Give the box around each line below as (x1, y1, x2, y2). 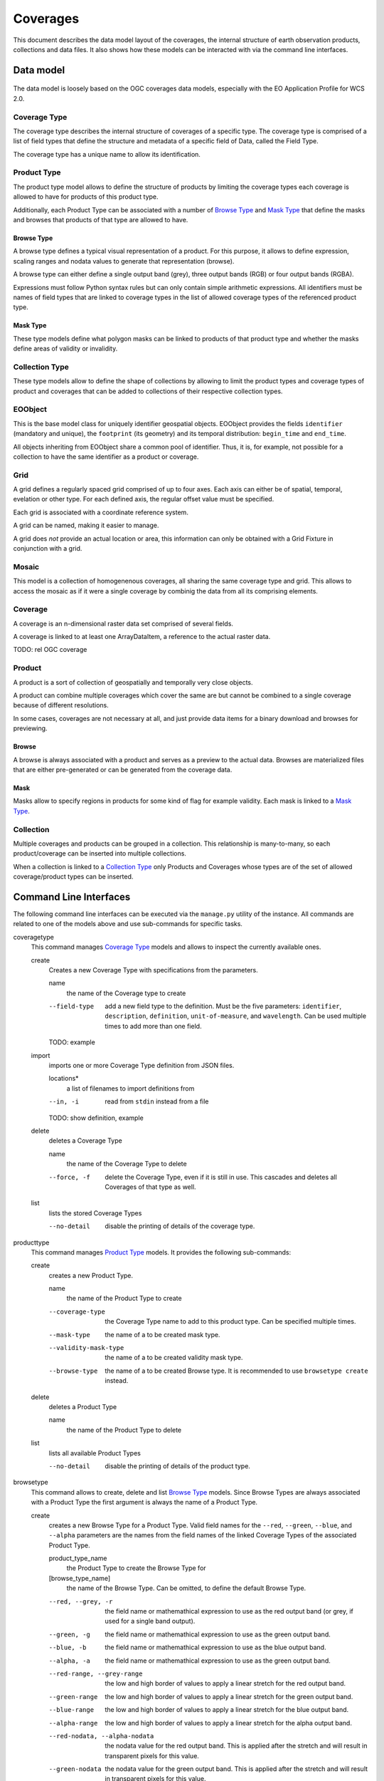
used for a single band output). (105, 1617, 196, 1626)
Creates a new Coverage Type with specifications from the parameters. (48, 965, 259, 974)
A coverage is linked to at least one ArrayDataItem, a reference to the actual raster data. (13, 633, 271, 641)
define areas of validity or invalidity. (13, 344, 118, 353)
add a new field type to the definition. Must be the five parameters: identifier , (105, 1002, 342, 1011)
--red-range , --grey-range (48, 1669, 143, 1678)
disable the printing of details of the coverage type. (105, 1222, 255, 1230)
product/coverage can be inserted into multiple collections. (13, 849, 186, 858)
